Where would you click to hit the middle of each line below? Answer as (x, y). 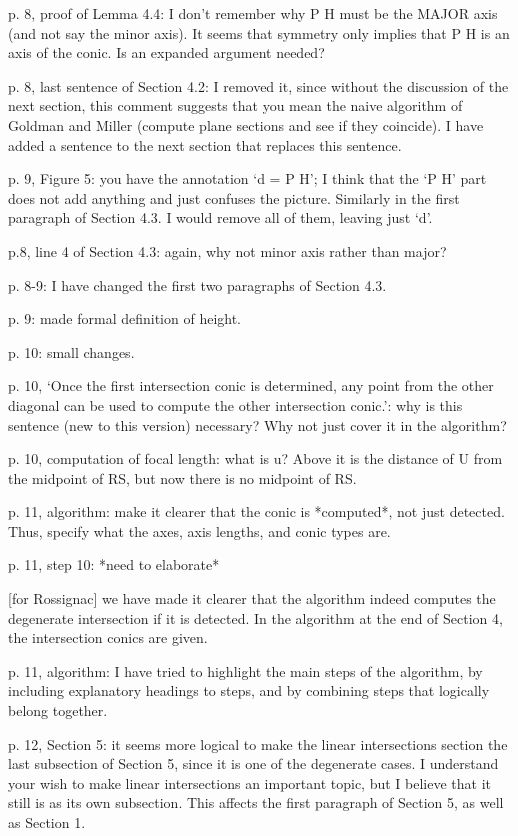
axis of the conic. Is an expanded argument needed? (166, 52)
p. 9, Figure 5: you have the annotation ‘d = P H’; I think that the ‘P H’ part (247, 178)
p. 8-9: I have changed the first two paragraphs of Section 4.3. (197, 284)
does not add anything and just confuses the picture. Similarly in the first (234, 197)
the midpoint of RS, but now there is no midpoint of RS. (182, 477)
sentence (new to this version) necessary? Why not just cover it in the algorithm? (257, 424)
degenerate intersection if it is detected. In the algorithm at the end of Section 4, (255, 617)
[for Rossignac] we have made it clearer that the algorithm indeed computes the (252, 598)
